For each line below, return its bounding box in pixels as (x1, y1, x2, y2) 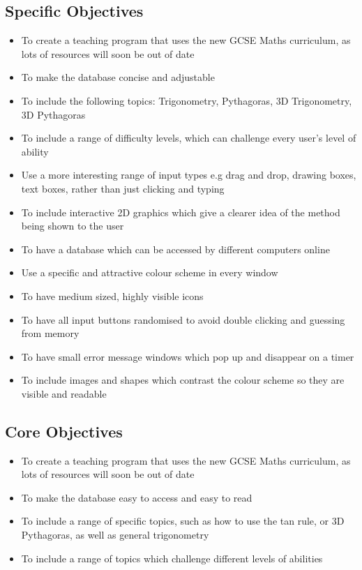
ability (21, 144, 49, 158)
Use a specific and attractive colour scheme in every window (21, 265, 278, 280)
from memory (21, 326, 80, 340)
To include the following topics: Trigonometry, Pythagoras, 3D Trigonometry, (21, 93, 352, 107)
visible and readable (21, 386, 107, 400)
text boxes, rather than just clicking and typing (21, 181, 225, 195)
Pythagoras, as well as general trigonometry (21, 527, 209, 542)
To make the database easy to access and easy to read (21, 490, 252, 504)
